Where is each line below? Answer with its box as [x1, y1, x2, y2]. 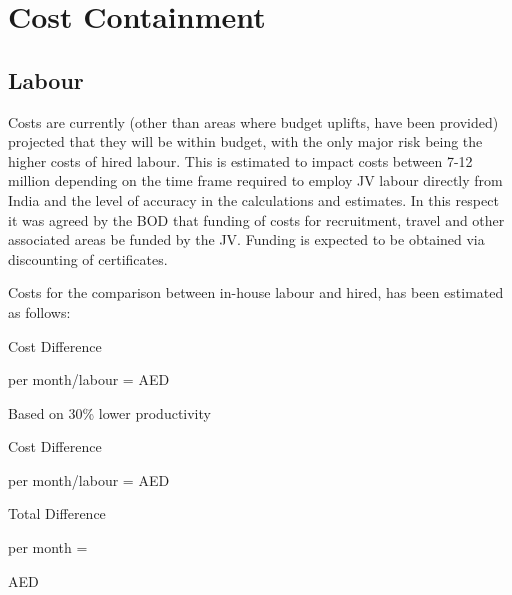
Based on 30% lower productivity [8, 402, 211, 423]
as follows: [8, 301, 71, 322]
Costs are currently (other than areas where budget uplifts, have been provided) [8, 111, 499, 132]
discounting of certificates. [8, 248, 168, 269]
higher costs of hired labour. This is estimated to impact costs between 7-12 [8, 150, 473, 171]
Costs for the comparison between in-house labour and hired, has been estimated [8, 282, 504, 303]
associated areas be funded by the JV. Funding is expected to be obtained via [8, 229, 485, 250]
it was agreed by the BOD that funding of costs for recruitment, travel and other [8, 209, 505, 230]
